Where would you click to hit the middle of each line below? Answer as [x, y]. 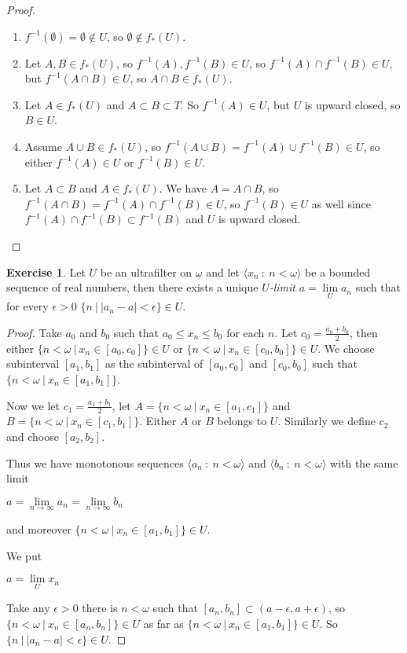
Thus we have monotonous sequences [95, 462]
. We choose [346, 348]
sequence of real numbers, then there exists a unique [132, 287]
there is [100, 608]
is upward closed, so [352, 104]
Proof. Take [34, 332]
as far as [163, 623]
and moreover [39, 528]
